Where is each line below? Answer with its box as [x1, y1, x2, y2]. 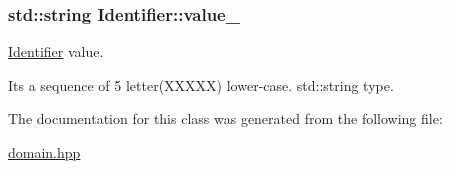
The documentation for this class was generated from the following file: [8, 108, 443, 129]
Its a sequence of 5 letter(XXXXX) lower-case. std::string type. [8, 74, 394, 95]
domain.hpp [8, 142, 81, 162]
